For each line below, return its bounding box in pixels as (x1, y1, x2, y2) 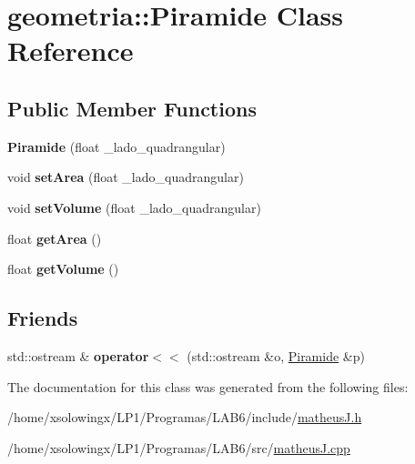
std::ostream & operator (7, 346, 149, 365)
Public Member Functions (7, 94, 257, 122)
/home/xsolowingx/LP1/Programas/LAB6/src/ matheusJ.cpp (7, 438, 350, 457)
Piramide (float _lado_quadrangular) (7, 136, 226, 156)
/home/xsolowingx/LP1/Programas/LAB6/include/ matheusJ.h (7, 408, 362, 427)
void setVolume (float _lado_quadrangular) (7, 197, 261, 217)
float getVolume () (7, 259, 119, 278)
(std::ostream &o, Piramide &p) (187, 346, 365, 365)
